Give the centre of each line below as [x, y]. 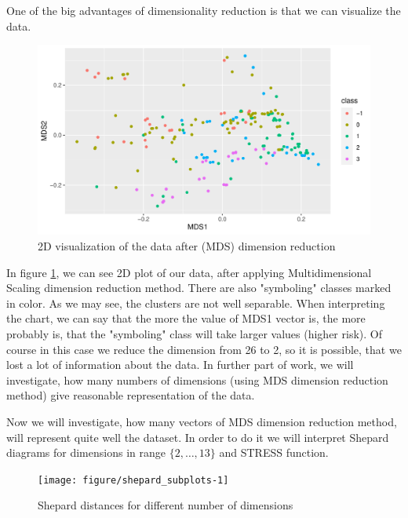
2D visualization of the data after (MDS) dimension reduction [187, 246]
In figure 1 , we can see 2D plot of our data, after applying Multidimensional [189, 272]
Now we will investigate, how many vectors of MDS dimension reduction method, [202, 421]
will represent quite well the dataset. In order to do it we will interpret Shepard [198, 437]
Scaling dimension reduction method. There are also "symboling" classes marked [199, 288]
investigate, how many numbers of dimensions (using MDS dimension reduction [197, 379]
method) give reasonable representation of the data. [131, 395]
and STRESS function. [274, 452]
